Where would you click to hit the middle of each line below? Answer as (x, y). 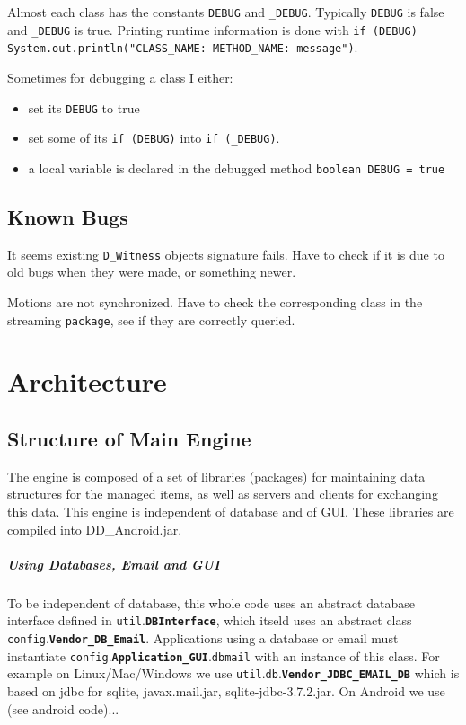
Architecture (87, 381)
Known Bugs (68, 216)
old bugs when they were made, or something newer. (152, 272)
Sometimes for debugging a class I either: (120, 77)
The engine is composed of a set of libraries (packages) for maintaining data (216, 476)
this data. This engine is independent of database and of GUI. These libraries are (231, 511)
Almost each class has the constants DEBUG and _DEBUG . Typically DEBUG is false (226, 12)
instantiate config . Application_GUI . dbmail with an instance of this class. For (224, 655)
